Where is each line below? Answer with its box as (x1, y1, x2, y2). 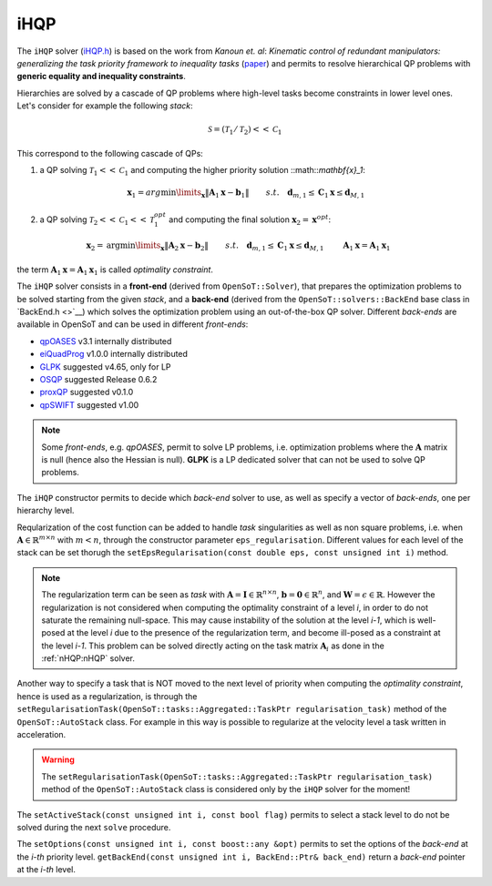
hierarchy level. (16, 505, 75, 516)
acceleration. (16, 729, 67, 740)
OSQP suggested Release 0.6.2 (39, 374, 158, 385)
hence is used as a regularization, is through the (16, 690, 198, 701)
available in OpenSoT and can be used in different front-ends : (16, 319, 249, 330)
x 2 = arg (86, 240, 120, 253)
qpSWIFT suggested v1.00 (39, 399, 139, 410)
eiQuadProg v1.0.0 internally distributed (39, 349, 189, 360)
